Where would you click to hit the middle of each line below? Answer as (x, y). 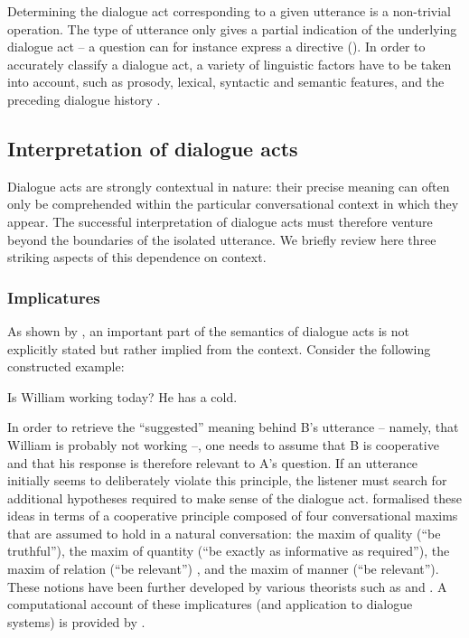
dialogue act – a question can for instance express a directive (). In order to (216, 47)
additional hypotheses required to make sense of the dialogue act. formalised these (235, 497)
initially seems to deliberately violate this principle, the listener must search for (227, 480)
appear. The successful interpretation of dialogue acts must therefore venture (220, 221)
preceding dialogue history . (84, 99)
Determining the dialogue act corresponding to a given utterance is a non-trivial (229, 11)
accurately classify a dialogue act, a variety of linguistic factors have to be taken (230, 64)
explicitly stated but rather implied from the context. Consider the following (219, 348)
